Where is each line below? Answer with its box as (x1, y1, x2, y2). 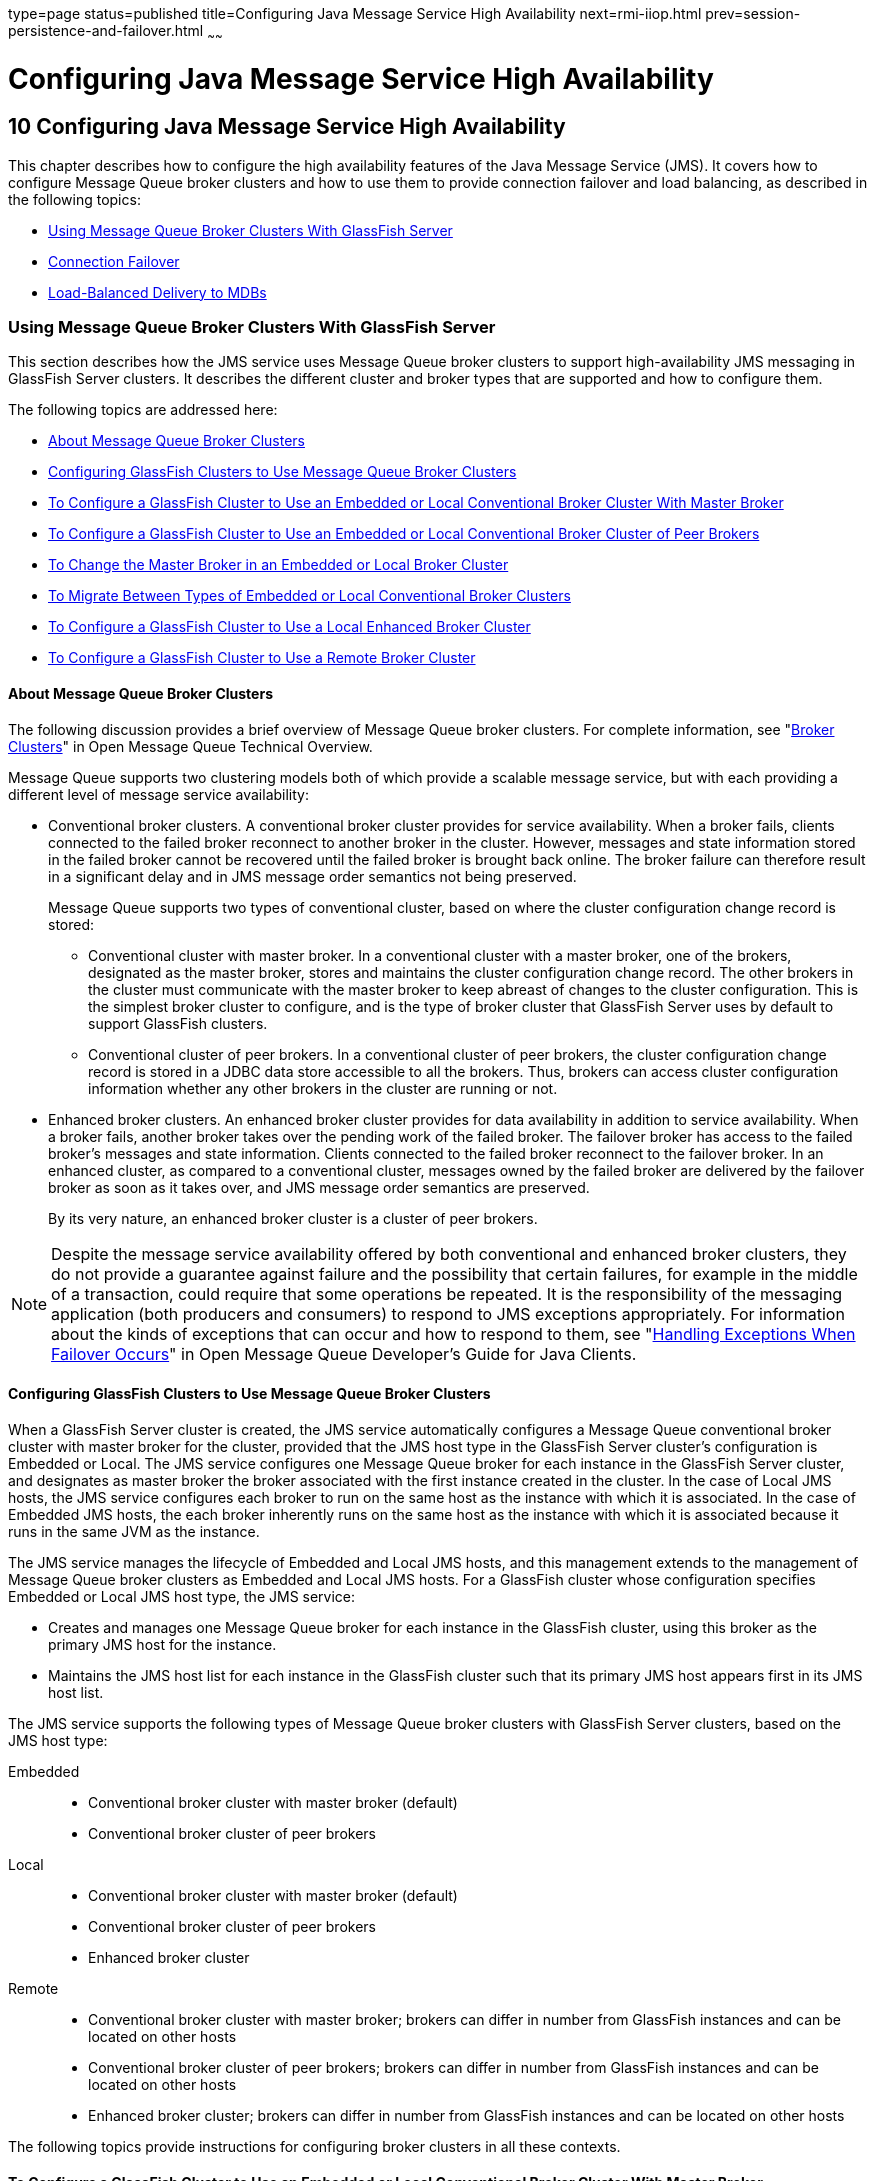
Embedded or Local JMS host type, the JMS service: (8, 1587, 356, 1605)
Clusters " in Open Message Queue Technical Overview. (8, 737, 373, 755)
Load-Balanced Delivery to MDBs (48, 283, 267, 301)
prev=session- (705, 5, 801, 22)
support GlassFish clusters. (88, 1014, 268, 1032)
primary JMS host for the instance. (48, 1635, 277, 1653)
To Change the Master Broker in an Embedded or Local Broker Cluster (48, 556, 509, 574)
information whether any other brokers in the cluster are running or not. (88, 1079, 558, 1097)
